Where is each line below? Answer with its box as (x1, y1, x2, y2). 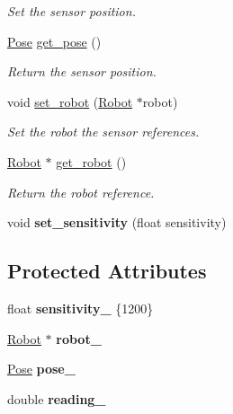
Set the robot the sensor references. (7, 122, 200, 141)
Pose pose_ (7, 359, 76, 378)
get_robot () (56, 152, 127, 171)
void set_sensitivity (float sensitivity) (7, 213, 227, 232)
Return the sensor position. (7, 62, 157, 81)
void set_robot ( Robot (7, 92, 133, 110)
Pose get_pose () (7, 31, 102, 50)
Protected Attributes (7, 257, 207, 285)
